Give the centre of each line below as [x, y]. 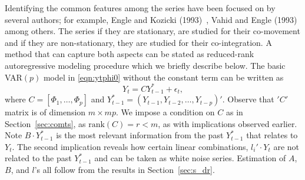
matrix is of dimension [45, 112]
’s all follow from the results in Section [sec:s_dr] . [125, 170]
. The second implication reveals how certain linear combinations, [130, 146]
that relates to [272, 135]
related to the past [38, 158]
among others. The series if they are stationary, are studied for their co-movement [152, 31]
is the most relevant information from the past [140, 135]
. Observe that [248, 99]
